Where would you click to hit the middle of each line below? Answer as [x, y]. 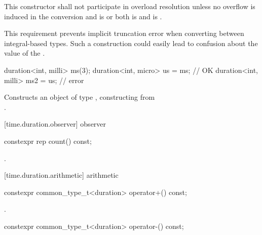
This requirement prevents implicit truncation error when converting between [124, 33]
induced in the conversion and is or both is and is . [83, 16]
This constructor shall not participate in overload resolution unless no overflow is [130, 6]
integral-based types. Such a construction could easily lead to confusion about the [131, 43]
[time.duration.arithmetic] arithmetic [61, 175]
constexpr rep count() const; [48, 141]
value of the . [25, 53]
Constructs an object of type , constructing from [80, 97]
